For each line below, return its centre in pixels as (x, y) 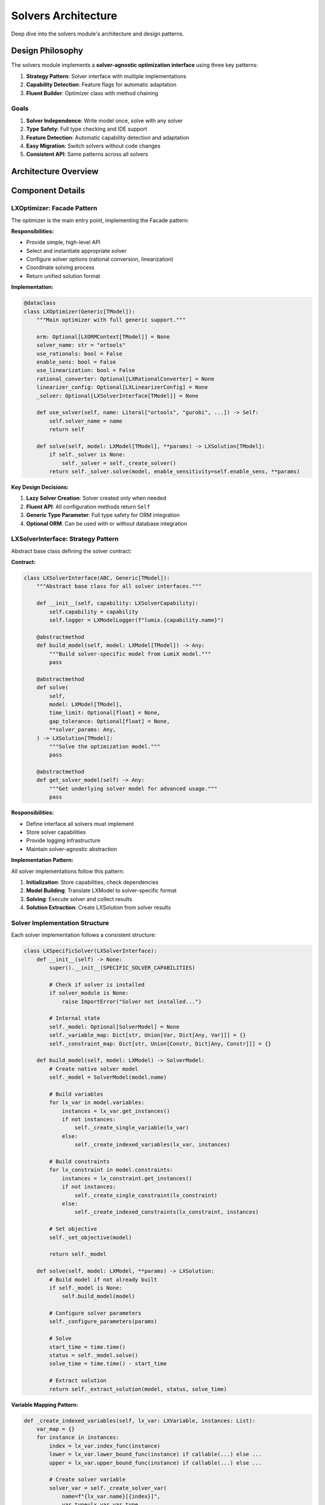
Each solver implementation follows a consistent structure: (84, 935)
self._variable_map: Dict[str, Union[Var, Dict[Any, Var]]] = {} (147, 1035)
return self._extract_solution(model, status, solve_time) (138, 1389)
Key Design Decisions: (40, 487)
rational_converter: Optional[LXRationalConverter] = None (125, 379)
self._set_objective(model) (91, 1237)
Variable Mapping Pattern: (45, 1404)
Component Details (48, 191)
